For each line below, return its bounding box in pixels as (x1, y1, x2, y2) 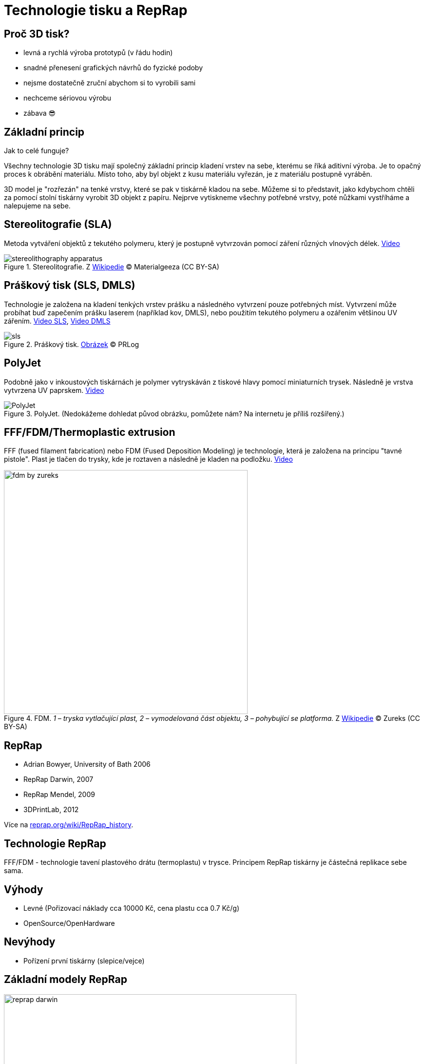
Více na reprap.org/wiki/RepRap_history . (4, 820, 134, 829)
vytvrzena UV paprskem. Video (4, 386, 104, 394)
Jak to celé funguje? (4, 146, 69, 155)
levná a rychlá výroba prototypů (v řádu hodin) (23, 48, 173, 57)
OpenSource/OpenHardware (23, 919, 115, 927)
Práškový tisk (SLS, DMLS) (4, 279, 135, 292)
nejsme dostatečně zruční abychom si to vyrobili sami (23, 79, 196, 87)
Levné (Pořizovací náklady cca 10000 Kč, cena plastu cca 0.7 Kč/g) (23, 903, 240, 912)
